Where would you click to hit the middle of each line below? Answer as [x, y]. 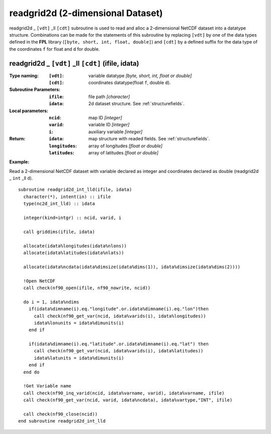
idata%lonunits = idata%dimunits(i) [79, 323]
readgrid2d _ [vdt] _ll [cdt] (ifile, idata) [74, 63]
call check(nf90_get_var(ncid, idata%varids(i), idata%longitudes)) [120, 316]
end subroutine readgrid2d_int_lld [62, 421]
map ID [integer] [105, 117]
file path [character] [109, 96]
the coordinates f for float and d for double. [54, 49]
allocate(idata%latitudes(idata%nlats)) [74, 253]
